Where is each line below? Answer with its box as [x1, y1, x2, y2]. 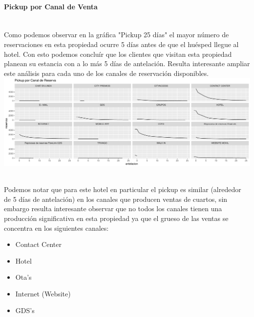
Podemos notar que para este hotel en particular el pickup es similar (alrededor [4, 184, 241, 195]
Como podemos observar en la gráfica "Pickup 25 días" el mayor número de [4, 29, 229, 40]
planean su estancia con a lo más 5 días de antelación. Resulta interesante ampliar [4, 58, 250, 69]
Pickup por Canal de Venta [4, 1, 98, 11]
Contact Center [15, 239, 62, 249]
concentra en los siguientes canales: [4, 222, 109, 233]
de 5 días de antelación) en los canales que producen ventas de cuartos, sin [4, 194, 228, 204]
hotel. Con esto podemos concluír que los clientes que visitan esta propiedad [4, 49, 232, 59]
